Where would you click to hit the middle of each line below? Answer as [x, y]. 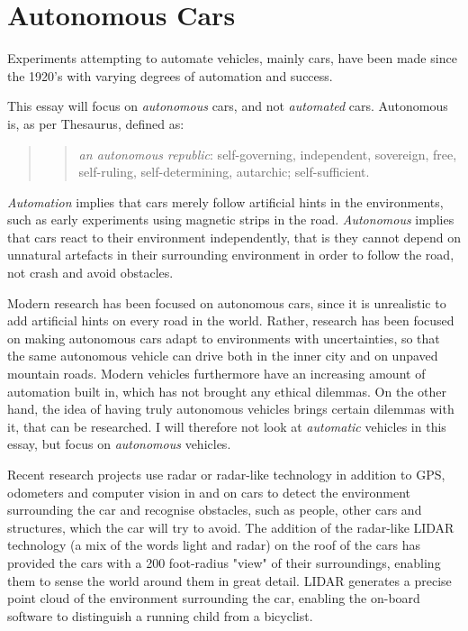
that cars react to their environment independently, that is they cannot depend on [234, 237]
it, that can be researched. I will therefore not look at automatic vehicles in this [227, 426]
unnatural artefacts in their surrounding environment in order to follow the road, [231, 255]
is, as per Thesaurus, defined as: [96, 123]
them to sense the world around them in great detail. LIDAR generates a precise [229, 580]
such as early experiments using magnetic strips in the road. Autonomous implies [231, 219]
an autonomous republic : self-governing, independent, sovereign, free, [268, 154]
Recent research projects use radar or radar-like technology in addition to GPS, [226, 474]
